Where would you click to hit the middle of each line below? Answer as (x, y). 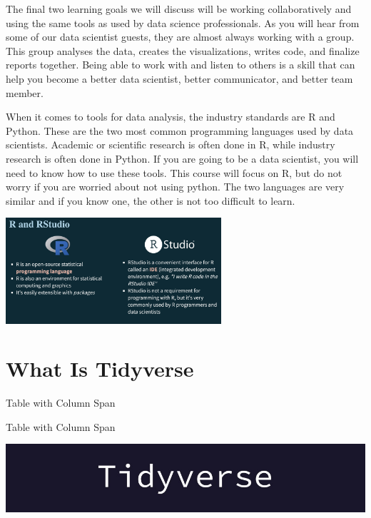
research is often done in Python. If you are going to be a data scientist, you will (182, 158)
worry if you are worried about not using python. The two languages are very (175, 187)
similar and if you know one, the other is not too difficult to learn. (151, 200)
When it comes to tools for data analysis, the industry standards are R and (171, 117)
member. (25, 92)
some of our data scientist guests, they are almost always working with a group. (180, 37)
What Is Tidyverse (100, 369)
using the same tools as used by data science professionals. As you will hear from (183, 22)
